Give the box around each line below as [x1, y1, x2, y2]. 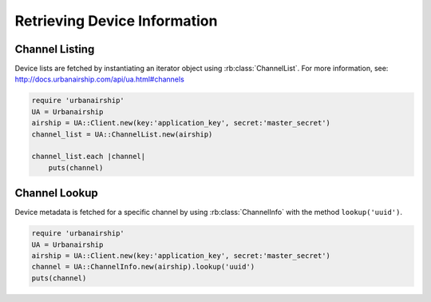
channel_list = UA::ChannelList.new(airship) [31, 129, 213, 139]
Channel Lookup [14, 186, 99, 200]
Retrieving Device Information [14, 12, 218, 30]
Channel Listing [14, 42, 95, 56]
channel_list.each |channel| [31, 152, 146, 161]
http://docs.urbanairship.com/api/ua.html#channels [14, 74, 185, 84]
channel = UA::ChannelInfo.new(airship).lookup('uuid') [31, 262, 255, 272]
